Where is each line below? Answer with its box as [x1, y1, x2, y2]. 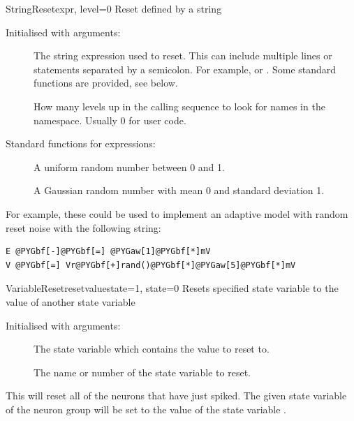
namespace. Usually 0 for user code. [34, 112, 186, 127]
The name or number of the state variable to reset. [34, 364, 251, 379]
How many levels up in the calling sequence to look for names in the [34, 98, 325, 113]
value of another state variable [6, 294, 135, 309]
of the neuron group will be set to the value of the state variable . [6, 401, 286, 416]
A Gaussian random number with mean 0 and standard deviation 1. [34, 183, 325, 198]
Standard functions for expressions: [6, 136, 156, 151]
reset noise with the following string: [6, 220, 161, 235]
